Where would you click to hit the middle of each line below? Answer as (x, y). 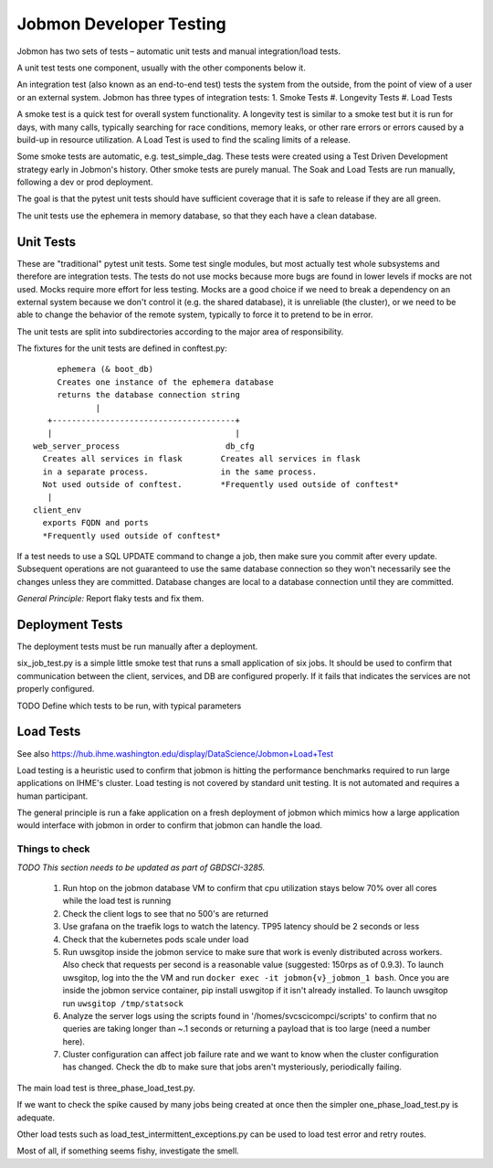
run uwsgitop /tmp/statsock (123, 1003)
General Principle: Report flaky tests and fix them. (110, 599)
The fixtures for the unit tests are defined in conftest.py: (122, 348)
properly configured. (56, 689)
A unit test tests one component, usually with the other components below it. (161, 68)
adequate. (36, 1117)
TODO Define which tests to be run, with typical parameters (129, 706)
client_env (58, 510)
